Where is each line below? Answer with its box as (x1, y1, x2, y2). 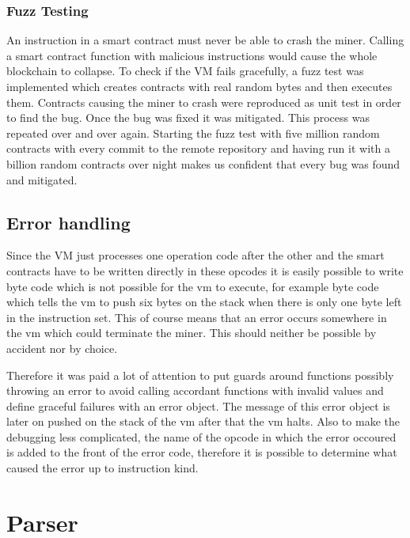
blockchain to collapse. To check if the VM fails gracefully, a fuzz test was (6, 63, 364, 79)
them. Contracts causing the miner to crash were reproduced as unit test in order (6, 93, 401, 110)
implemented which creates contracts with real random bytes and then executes (6, 78, 393, 94)
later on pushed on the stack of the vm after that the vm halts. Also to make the (6, 413, 400, 430)
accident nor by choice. (6, 339, 118, 356)
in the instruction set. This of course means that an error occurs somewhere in (6, 309, 387, 325)
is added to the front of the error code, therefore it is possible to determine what (6, 444, 397, 460)
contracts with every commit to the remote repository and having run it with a (6, 140, 390, 157)
